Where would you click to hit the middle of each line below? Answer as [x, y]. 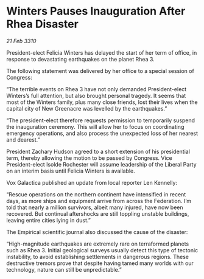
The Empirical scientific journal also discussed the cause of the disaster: [97, 232]
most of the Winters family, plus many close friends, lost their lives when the [102, 102]
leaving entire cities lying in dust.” [49, 220]
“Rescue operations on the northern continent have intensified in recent [96, 194]
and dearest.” [23, 139]
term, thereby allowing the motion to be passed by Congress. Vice [89, 158]
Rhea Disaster [43, 24]
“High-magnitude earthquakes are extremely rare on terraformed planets [98, 244]
